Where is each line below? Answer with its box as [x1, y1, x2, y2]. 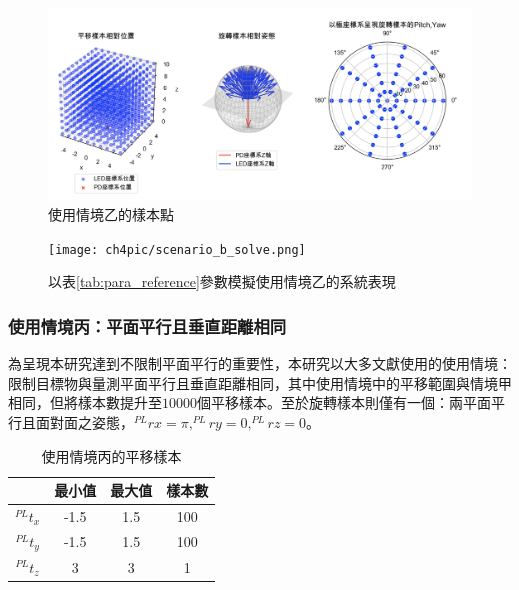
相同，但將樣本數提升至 [8, 392, 162, 413]
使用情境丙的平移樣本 [41, 445, 182, 466]
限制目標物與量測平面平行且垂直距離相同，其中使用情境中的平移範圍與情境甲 [8, 372, 512, 393]
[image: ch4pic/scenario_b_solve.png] [48, 242, 306, 257]
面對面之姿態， [35, 411, 134, 432]
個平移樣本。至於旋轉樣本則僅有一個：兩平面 [197, 392, 491, 413]
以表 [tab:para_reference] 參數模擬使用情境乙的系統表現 [48, 271, 396, 292]
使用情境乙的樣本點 [48, 204, 174, 225]
